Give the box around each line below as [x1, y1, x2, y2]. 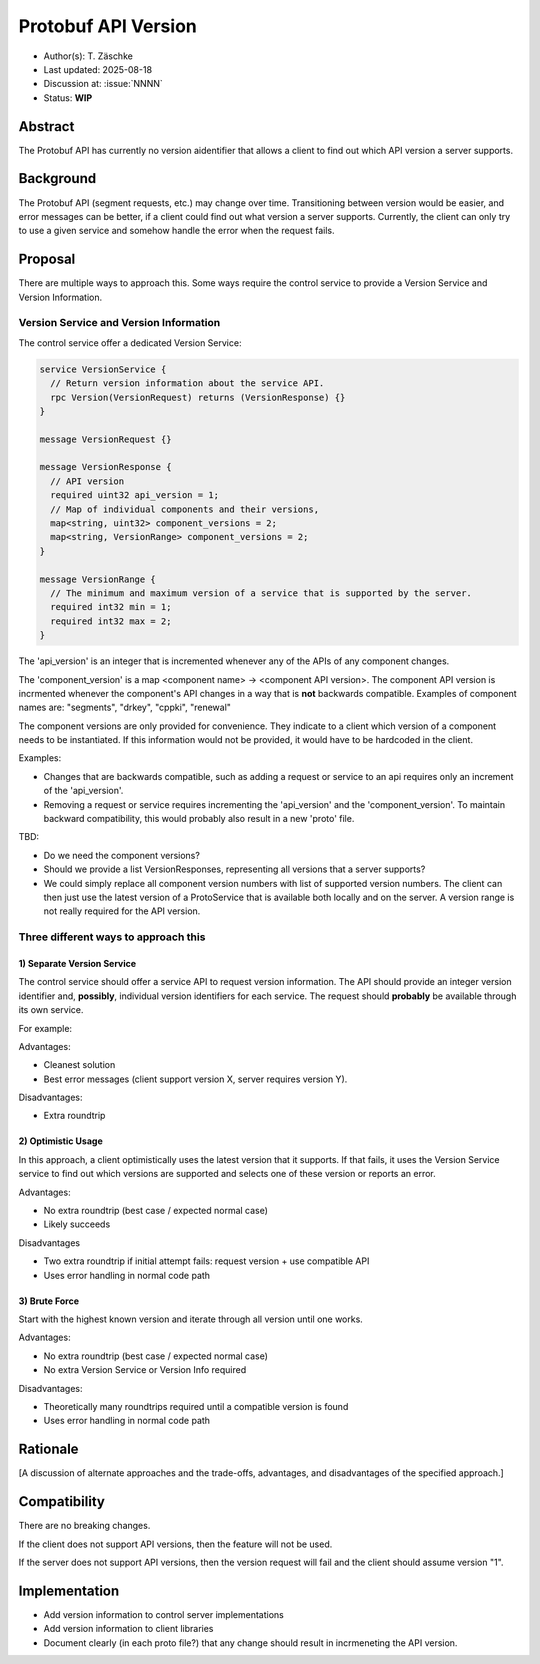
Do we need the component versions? [43, 849, 200, 861]
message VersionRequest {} [39, 433, 172, 445]
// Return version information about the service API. [50, 378, 325, 389]
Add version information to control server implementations [43, 1608, 284, 1620]
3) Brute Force [18, 1295, 80, 1307]
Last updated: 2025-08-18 [43, 63, 153, 75]
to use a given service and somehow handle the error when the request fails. [18, 225, 335, 237]
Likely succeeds [43, 1218, 111, 1230]
